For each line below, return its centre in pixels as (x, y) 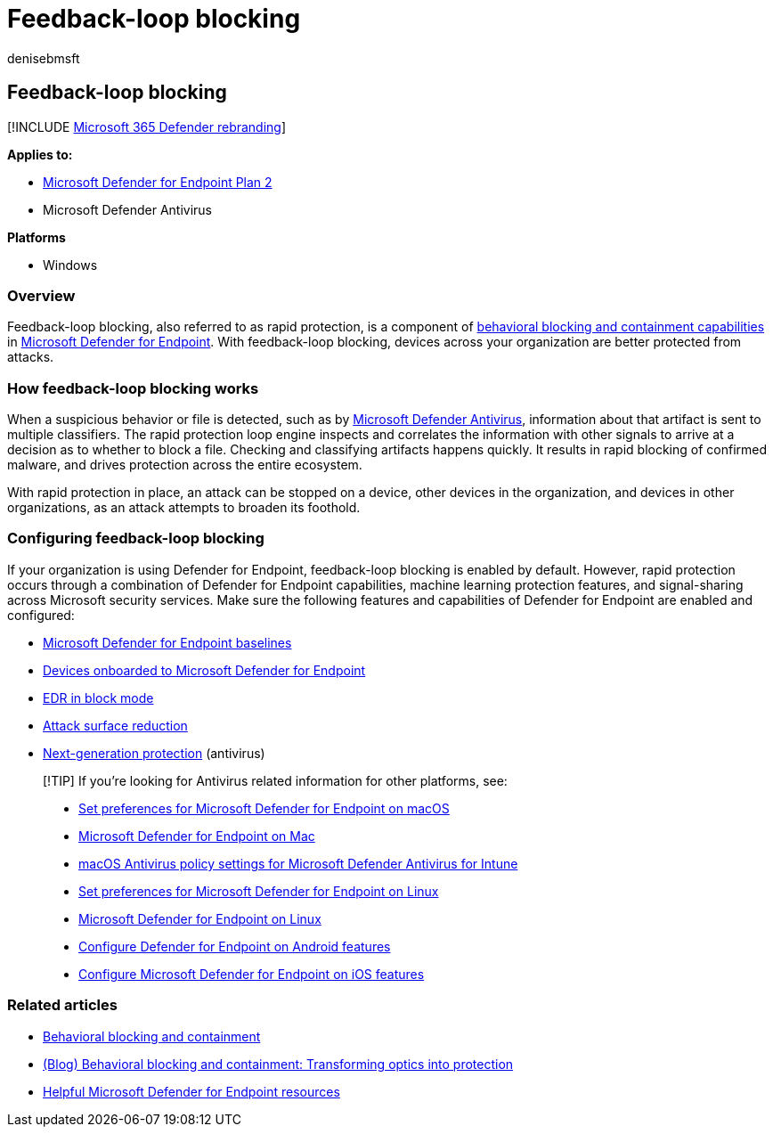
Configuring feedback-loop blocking (136, 538)
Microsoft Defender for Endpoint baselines (167, 642)
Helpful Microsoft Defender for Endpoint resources (191, 1091)
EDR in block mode (98, 698)
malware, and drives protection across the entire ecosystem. (185, 465)
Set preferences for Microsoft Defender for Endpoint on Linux (259, 891)
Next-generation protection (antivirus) (154, 753)
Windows (70, 265)
